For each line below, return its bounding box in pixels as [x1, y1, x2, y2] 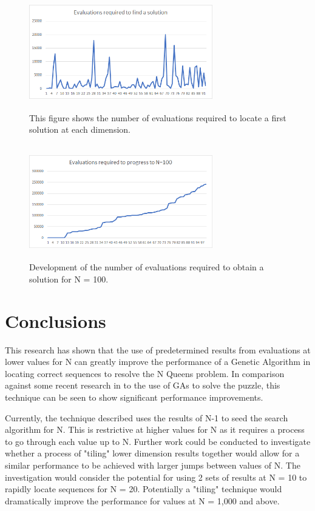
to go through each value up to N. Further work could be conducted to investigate [5, 435, 311, 447]
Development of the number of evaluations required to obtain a [29, 261, 264, 273]
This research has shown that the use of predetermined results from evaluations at [5, 343, 311, 356]
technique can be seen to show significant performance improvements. [5, 391, 263, 403]
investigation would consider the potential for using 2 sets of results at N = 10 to [5, 470, 307, 483]
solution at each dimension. [29, 123, 130, 136]
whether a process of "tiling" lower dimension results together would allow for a [5, 447, 300, 459]
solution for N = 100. [29, 272, 109, 285]
